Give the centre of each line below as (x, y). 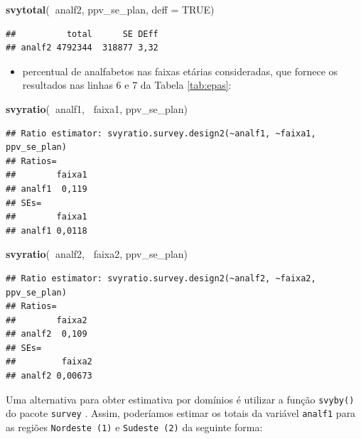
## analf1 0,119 (47, 189)
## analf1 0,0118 (47, 231)
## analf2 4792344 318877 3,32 (82, 48)
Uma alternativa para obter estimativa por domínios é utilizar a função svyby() (180, 399)
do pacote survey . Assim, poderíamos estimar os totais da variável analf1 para (181, 413)
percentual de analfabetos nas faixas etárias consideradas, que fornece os (180, 71)
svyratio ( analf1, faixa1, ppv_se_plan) (97, 108)
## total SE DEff (82, 34)
